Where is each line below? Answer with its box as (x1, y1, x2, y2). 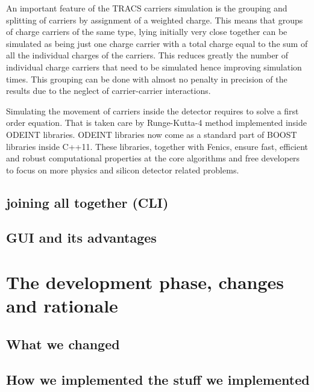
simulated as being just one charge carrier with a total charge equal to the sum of (6, 37, 308, 49)
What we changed (6, 334, 120, 353)
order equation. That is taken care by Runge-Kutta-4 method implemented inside (6, 116, 307, 129)
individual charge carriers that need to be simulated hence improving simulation (6, 60, 302, 73)
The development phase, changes (6, 270, 284, 294)
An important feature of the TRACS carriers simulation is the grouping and (6, 2, 287, 14)
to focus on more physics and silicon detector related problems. (6, 163, 239, 176)
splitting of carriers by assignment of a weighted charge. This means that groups (6, 13, 303, 26)
